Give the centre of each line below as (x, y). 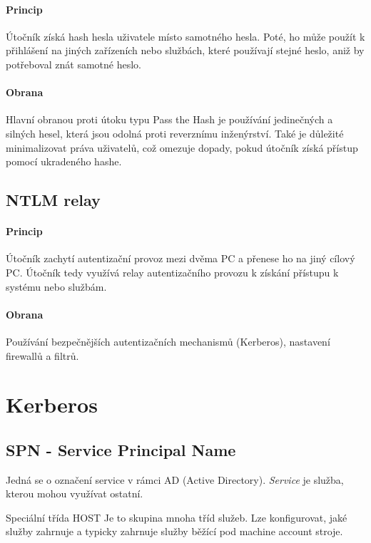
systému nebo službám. (56, 286)
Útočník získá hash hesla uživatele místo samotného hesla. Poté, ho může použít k (185, 36)
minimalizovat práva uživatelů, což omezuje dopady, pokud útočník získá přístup (182, 147)
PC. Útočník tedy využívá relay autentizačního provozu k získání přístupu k (172, 272)
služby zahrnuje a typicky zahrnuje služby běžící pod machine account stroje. (174, 531)
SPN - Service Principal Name (121, 449)
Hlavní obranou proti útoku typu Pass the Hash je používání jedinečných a (169, 119)
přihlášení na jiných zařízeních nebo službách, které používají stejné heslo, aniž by (185, 50)
